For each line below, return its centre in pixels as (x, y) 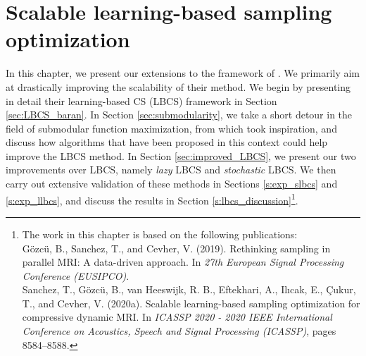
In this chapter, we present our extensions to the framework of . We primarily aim (183, 73)
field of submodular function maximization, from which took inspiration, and (171, 128)
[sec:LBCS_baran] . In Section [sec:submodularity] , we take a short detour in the (179, 115)
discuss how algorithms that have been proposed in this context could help (167, 142)
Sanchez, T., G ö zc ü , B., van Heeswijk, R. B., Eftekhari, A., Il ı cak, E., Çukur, (189, 289)
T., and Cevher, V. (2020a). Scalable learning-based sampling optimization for (191, 303)
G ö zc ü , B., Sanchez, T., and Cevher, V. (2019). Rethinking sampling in (176, 248)
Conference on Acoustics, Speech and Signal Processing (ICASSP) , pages (179, 331)
